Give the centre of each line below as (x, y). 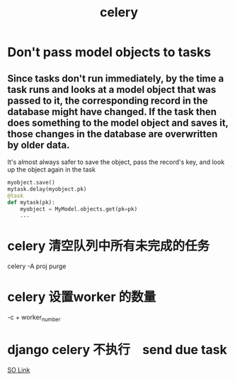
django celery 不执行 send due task (117, 350)
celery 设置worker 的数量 (82, 297)
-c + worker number (34, 318)
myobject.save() (31, 182)
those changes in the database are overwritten (113, 134)
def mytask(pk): (31, 202)
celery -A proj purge (37, 266)
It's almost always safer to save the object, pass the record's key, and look (116, 162)
